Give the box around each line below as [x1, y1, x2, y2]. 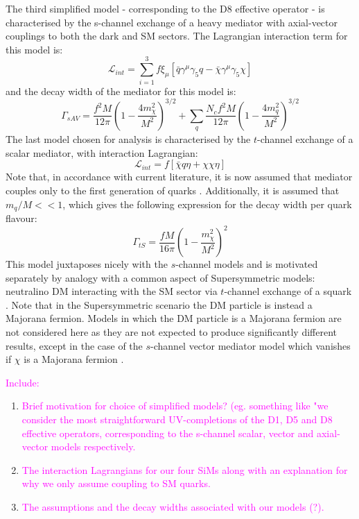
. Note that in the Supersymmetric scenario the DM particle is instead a [6, 297, 313, 312]
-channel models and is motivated [175, 257, 318, 271]
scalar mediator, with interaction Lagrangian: [6, 145, 198, 160]
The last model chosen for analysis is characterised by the [6, 132, 251, 146]
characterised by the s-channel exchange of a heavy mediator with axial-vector [6, 15, 338, 29]
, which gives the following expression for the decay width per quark [62, 196, 352, 211]
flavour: [6, 210, 37, 225]
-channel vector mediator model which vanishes [150, 338, 351, 352]
